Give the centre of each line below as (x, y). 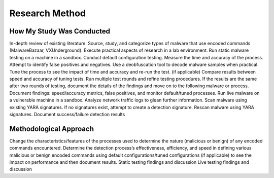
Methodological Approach (52, 129)
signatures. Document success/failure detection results (67, 114)
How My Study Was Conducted (60, 31)
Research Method (48, 13)
